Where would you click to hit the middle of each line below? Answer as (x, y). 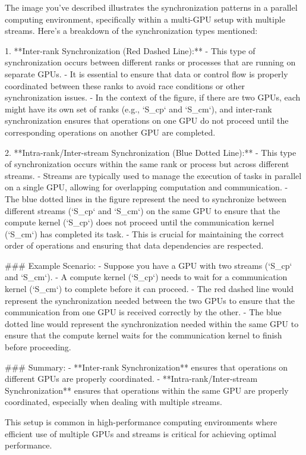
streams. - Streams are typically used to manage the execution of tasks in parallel (153, 175)
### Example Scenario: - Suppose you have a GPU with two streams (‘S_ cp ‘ (149, 265)
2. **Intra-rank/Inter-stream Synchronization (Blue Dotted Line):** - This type (151, 152)
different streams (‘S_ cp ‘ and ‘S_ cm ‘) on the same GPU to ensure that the (143, 210)
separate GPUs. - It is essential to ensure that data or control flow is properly (146, 73)
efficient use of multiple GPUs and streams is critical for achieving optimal (141, 433)
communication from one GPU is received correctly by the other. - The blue (143, 312)
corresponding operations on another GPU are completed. (110, 132)
